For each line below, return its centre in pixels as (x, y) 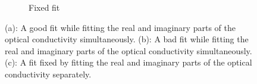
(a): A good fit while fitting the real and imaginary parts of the (120, 27)
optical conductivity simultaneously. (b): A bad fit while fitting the (127, 39)
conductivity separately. (48, 74)
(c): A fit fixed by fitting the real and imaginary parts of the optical (128, 62)
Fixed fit (44, 7)
